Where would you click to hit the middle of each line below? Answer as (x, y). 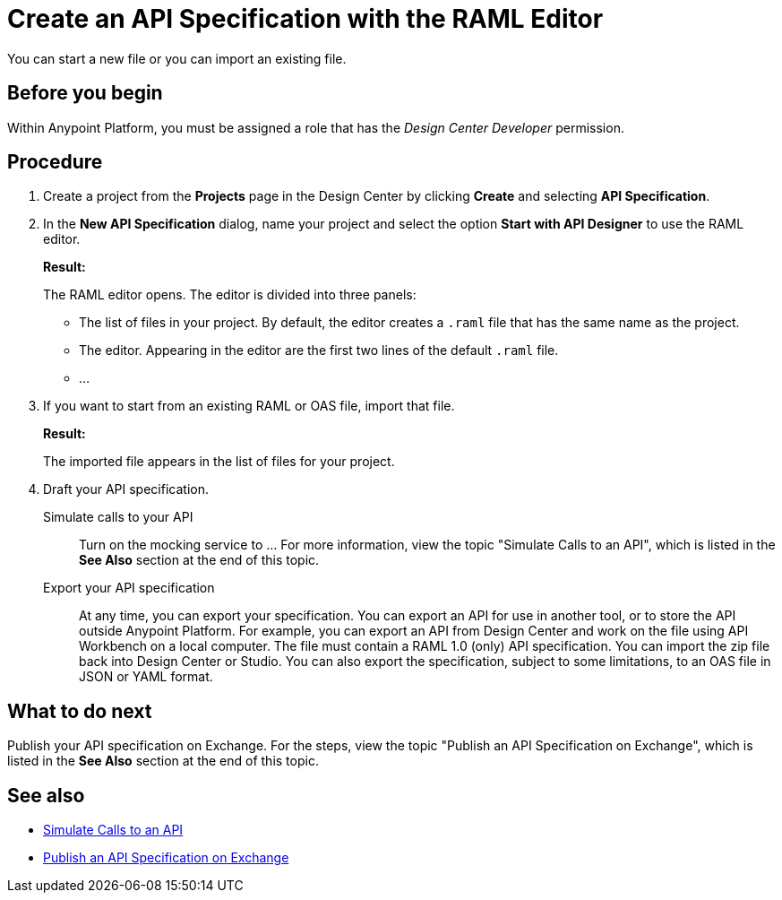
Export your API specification (129, 588)
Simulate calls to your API (118, 517)
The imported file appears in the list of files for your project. (219, 462)
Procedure (55, 162)
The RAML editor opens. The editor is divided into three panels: (230, 295)
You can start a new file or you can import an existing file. (177, 58)
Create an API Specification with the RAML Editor (305, 19)
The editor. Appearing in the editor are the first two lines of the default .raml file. (319, 350)
